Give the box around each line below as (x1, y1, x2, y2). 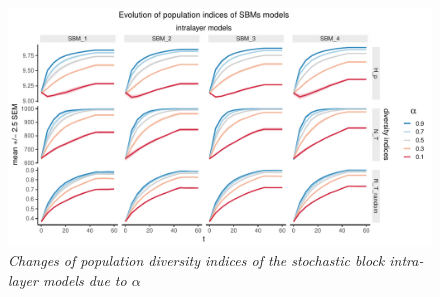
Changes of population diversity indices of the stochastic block (8, 250, 385, 271)
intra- (389, 250, 424, 271)
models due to (42, 269, 127, 290)
